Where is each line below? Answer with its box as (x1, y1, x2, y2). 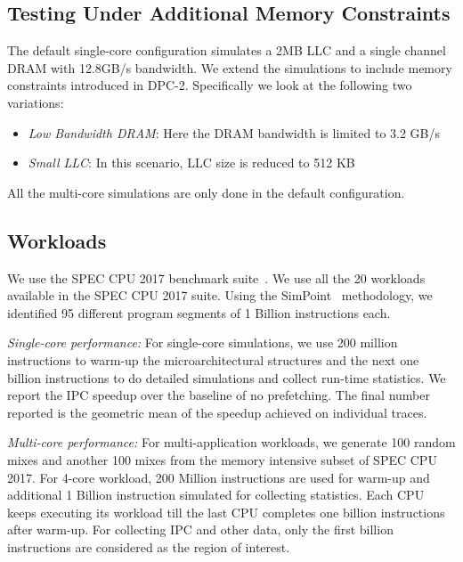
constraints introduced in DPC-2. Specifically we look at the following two (7, 76, 412, 94)
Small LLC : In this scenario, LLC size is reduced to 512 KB (28, 153, 355, 172)
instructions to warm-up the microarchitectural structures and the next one (7, 350, 419, 369)
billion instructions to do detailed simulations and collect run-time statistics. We (7, 368, 446, 387)
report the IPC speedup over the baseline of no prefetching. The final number (7, 386, 431, 404)
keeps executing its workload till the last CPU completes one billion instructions (7, 502, 445, 521)
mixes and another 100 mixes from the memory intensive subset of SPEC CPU (7, 450, 437, 468)
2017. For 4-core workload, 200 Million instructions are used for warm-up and (7, 468, 430, 486)
